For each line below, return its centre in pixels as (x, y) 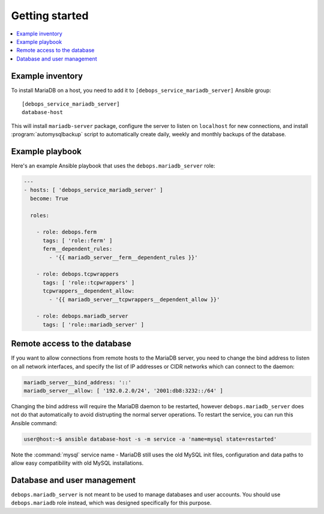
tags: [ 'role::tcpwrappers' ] (89, 283)
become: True (49, 198)
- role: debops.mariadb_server (82, 316)
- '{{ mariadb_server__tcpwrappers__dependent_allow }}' (134, 299)
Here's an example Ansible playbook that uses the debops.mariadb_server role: (113, 166)
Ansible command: (34, 423)
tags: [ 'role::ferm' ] (78, 240)
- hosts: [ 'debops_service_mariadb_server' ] (93, 190)
